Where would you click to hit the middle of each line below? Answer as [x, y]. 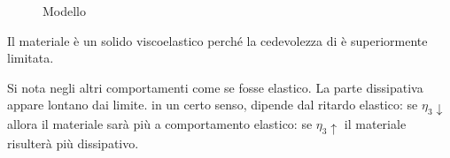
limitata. [31, 58]
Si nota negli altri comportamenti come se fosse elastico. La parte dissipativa [215, 87]
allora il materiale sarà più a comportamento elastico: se [160, 124]
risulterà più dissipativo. [73, 143]
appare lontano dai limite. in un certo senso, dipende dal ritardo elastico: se [213, 105]
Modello [65, 11]
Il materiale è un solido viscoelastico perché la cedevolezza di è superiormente [217, 40]
